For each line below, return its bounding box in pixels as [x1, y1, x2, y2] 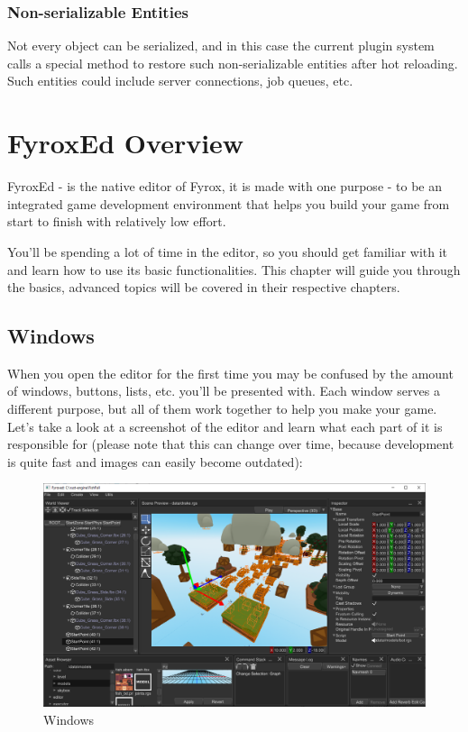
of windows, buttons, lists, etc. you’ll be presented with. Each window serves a [7, 381, 440, 400]
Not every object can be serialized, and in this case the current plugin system [7, 36, 435, 55]
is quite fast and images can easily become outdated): [7, 452, 303, 471]
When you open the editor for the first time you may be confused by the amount [7, 363, 454, 382]
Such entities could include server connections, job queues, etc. [7, 71, 353, 90]
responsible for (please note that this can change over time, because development [7, 435, 454, 453]
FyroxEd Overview [7, 124, 244, 161]
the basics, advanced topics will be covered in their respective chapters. [7, 278, 400, 297]
